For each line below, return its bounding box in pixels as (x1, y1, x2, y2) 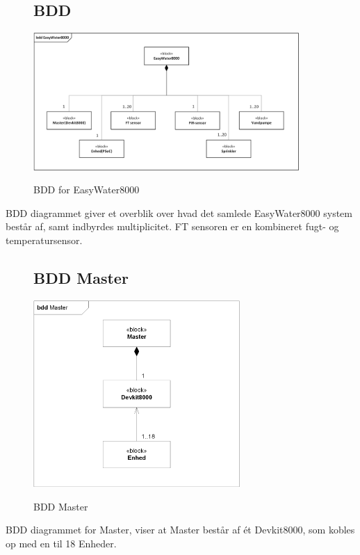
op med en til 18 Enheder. (6, 536, 117, 550)
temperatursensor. (6, 233, 83, 248)
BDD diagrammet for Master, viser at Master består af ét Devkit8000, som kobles (6, 522, 355, 537)
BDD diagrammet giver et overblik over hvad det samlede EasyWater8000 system (6, 205, 352, 220)
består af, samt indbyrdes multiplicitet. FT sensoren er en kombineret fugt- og (6, 219, 339, 234)
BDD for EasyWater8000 (33, 182, 140, 197)
